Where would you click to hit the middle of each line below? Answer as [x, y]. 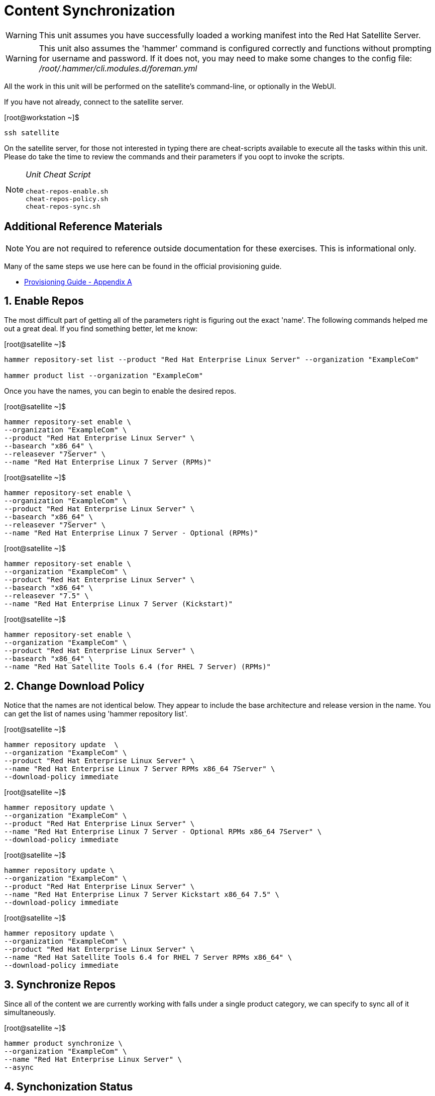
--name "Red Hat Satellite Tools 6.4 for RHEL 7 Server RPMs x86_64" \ [148, 957]
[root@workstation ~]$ [42, 117]
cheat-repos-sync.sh [63, 206]
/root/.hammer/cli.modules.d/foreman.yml [118, 68]
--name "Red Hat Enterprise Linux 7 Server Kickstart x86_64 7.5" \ [142, 895]
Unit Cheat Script [58, 174]
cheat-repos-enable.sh [67, 191]
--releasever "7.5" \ [46, 596]
